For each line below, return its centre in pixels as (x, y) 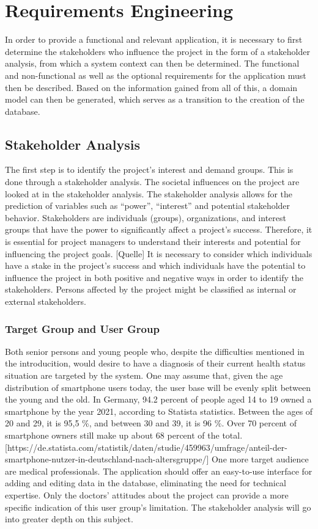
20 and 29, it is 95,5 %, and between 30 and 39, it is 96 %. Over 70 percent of (151, 423)
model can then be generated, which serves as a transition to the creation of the (155, 99)
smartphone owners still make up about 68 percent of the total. (124, 435)
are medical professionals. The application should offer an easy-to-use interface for (159, 471)
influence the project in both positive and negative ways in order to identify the (154, 277)
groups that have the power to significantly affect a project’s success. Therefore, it (159, 229)
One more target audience (260, 459)
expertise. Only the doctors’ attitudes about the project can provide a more (147, 494)
